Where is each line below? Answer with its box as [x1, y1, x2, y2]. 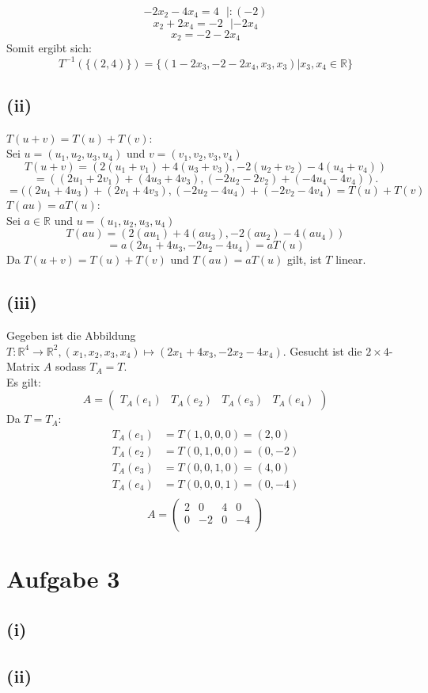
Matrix [6, 358, 40, 375]
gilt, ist [287, 251, 322, 268]
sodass [55, 358, 86, 375]
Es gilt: [6, 373, 41, 390]
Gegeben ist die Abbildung [6, 326, 136, 343]
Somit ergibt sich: [6, 40, 92, 56]
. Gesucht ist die [282, 342, 362, 359]
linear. [335, 251, 366, 268]
